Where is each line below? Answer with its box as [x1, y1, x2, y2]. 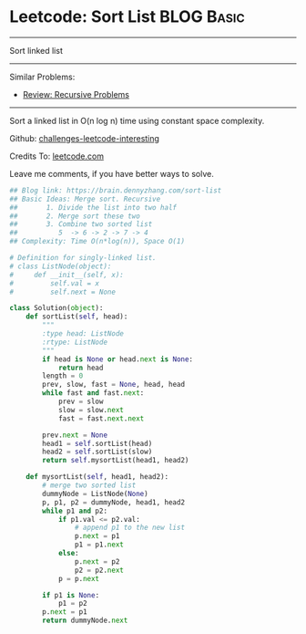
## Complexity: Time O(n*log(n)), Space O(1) [9, 237, 185, 246]
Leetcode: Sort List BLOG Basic [9, 6, 245, 27]
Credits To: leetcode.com [9, 151, 105, 161]
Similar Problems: [9, 71, 76, 82]
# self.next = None [9, 287, 117, 296]
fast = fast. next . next [57, 413, 145, 423]
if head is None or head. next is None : [42, 354, 194, 364]
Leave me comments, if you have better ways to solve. [9, 168, 214, 179]
